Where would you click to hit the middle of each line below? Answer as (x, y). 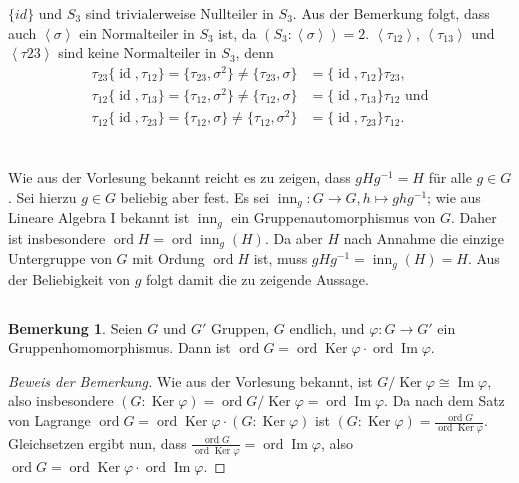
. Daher (474, 217)
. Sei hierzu (42, 196)
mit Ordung (168, 258)
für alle (450, 177)
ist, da (237, 32)
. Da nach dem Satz (444, 400)
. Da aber (293, 237)
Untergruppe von (60, 258)
